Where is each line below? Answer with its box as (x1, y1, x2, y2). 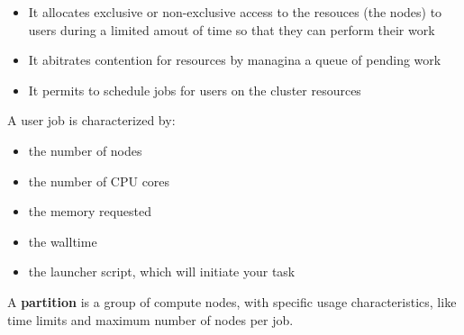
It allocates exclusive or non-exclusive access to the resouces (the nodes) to (28, 3, 442, 21)
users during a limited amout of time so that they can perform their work (28, 20, 435, 39)
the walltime (28, 231, 97, 250)
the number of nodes (28, 140, 142, 159)
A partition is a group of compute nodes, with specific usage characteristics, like (7, 292, 457, 311)
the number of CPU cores (28, 171, 170, 190)
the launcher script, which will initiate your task (28, 262, 296, 281)
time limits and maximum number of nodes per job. (7, 310, 294, 329)
